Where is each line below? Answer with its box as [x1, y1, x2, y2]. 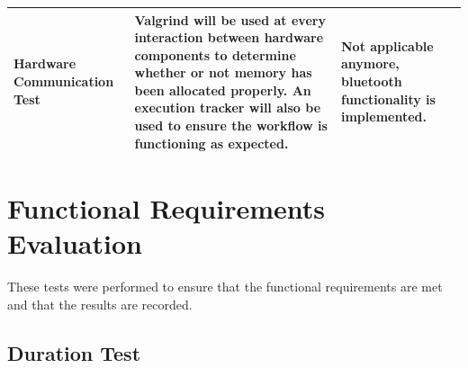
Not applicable [340, 36, 434, 55]
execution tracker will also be [134, 98, 321, 117]
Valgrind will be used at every [134, 10, 326, 29]
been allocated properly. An [134, 80, 311, 99]
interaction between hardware [134, 28, 324, 47]
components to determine [134, 45, 296, 64]
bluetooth [340, 72, 402, 91]
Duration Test [7, 338, 141, 366]
